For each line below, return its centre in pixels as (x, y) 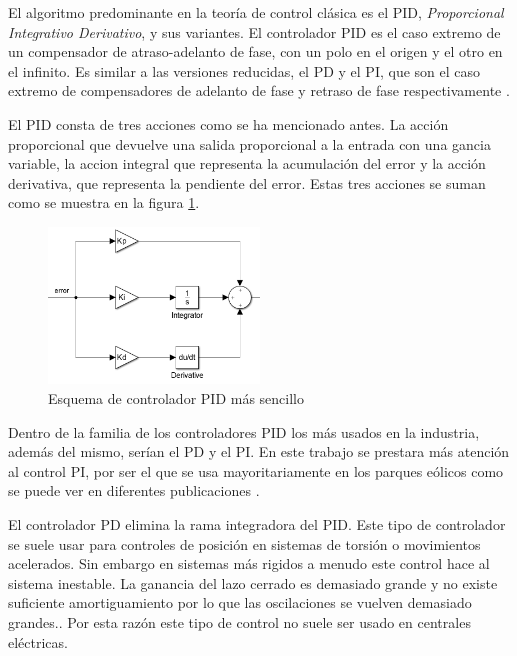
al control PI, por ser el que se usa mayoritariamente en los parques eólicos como (256, 470)
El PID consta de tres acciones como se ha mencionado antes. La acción (228, 123)
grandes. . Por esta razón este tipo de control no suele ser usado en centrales (239, 621)
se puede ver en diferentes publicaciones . (134, 490)
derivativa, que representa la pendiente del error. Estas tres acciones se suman (247, 182)
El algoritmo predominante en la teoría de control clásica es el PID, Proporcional (256, 12)
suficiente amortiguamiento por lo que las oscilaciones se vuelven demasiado (240, 602)
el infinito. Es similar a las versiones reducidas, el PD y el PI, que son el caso (244, 70)
